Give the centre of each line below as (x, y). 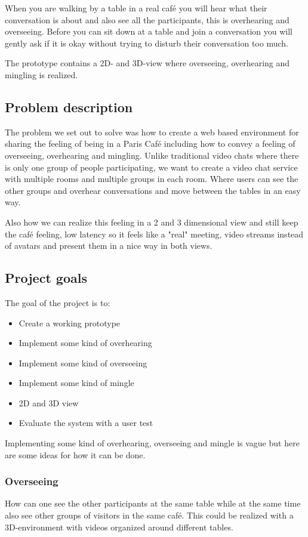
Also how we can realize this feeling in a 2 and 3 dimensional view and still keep (152, 222)
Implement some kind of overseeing (83, 362)
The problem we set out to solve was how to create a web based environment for (152, 132)
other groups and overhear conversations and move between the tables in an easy (153, 190)
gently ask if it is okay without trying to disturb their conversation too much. (147, 43)
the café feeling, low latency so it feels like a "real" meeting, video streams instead (154, 234)
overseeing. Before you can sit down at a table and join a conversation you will (149, 31)
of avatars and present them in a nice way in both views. (109, 246)
